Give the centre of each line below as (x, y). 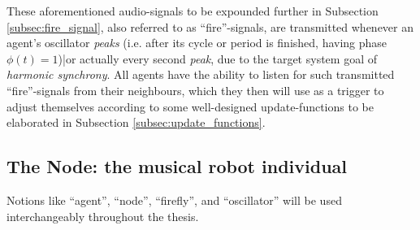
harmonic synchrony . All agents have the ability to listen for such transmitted (201, 74)
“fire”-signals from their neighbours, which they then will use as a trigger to (195, 90)
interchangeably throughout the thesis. (103, 216)
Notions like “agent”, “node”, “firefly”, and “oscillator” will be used (174, 200)
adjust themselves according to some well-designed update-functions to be (190, 106)
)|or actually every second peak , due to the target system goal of (217, 58)
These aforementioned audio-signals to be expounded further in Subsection (193, 11)
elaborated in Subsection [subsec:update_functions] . (136, 122)
